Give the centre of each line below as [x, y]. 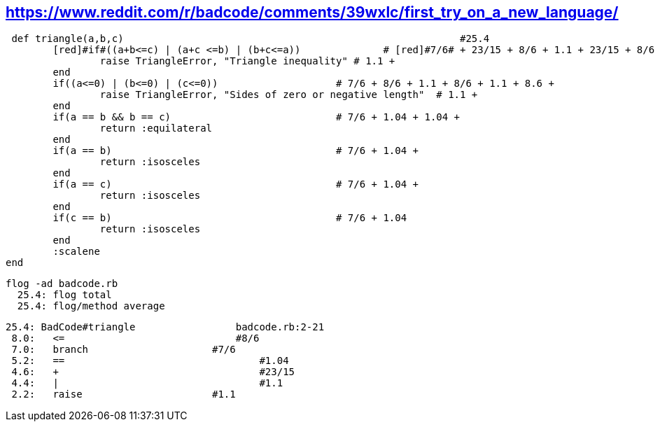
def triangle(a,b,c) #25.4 [251, 39]
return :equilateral [156, 128]
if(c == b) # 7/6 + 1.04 [230, 218]
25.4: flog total [64, 295]
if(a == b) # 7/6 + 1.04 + [236, 151]
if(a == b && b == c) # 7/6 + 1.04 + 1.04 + [257, 117]
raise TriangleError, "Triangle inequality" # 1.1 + [247, 61]
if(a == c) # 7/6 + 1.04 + [236, 184]
